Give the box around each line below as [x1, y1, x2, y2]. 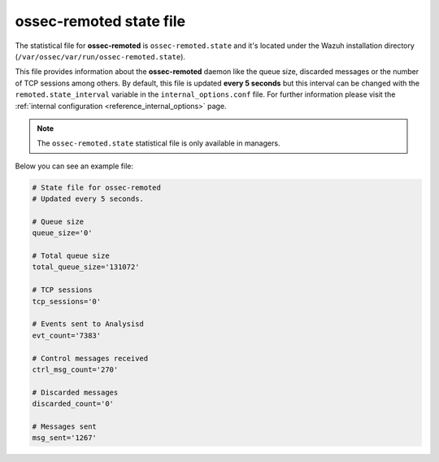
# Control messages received [32, 354, 149, 363]
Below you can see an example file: [15, 161, 134, 171]
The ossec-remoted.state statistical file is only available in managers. [37, 138, 280, 148]
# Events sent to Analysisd [32, 320, 144, 329]
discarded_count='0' [32, 399, 114, 408]
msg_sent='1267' [32, 434, 98, 442]
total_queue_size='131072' [32, 263, 140, 272]
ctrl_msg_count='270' [32, 364, 119, 374]
